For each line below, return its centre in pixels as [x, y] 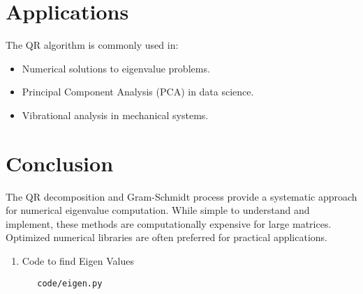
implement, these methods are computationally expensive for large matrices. [169, 223]
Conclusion [60, 163]
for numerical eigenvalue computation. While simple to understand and [158, 210]
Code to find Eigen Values [78, 261]
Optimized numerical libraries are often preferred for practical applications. [166, 237]
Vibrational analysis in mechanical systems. [115, 115]
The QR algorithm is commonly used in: [92, 45]
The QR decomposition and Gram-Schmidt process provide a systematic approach [181, 196]
